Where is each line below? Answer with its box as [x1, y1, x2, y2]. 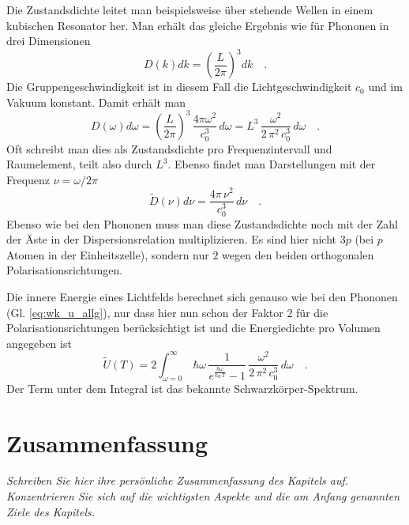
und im [368, 78, 403, 95]
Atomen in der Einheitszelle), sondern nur [6, 246, 209, 262]
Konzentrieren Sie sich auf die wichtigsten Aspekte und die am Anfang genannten [6, 488, 400, 504]
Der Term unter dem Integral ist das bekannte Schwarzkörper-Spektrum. [6, 380, 358, 396]
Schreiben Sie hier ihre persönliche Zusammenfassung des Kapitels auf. [6, 472, 349, 489]
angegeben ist [6, 334, 72, 351]
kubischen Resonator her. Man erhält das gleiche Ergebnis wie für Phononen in [6, 17, 389, 33]
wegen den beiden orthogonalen [222, 246, 374, 262]
